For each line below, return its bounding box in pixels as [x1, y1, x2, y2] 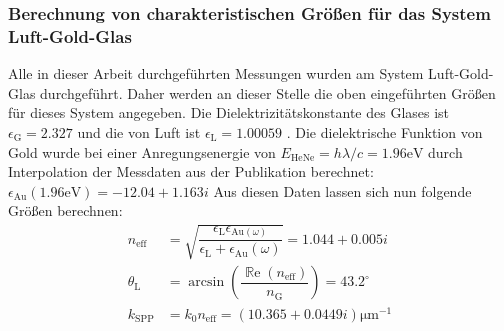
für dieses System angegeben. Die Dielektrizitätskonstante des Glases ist [8, 102, 450, 123]
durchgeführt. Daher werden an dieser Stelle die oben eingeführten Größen [40, 82, 496, 103]
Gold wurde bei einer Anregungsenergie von [8, 141, 276, 162]
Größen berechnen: [8, 200, 123, 221]
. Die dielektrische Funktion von [286, 121, 483, 142]
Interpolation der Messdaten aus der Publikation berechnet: [8, 161, 374, 182]
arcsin [188, 275, 225, 290]
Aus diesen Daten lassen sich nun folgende [213, 180, 472, 201]
